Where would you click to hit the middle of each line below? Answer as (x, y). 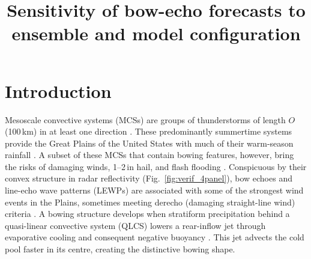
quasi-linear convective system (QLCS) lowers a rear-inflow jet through (135, 225)
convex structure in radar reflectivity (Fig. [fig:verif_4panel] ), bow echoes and (149, 178)
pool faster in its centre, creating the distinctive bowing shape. (120, 249)
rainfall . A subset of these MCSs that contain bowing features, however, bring (149, 155)
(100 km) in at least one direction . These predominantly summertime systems (149, 131)
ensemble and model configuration (156, 33)
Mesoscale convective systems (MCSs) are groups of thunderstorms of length (145, 119)
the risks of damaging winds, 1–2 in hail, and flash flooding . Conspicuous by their (156, 166)
